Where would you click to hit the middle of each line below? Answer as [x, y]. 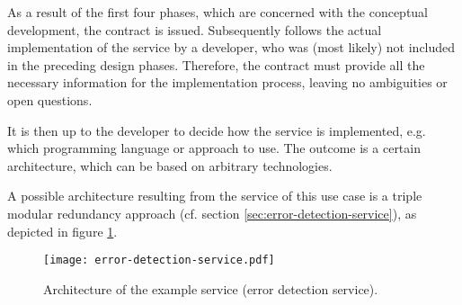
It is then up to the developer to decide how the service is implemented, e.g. [217, 130]
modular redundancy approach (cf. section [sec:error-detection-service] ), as [212, 213]
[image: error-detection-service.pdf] [159, 260]
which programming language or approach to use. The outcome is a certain [214, 148]
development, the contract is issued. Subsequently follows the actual [195, 29]
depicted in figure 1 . [62, 231]
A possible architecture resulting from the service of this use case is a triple [215, 196]
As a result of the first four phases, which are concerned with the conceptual [218, 12]
